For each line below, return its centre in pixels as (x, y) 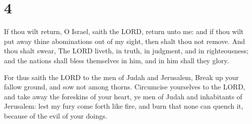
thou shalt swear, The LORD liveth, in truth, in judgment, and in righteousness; (126, 51)
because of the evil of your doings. (56, 115)
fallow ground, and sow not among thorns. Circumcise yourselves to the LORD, (125, 87)
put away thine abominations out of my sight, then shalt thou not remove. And (125, 41)
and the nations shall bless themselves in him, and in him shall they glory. (117, 60)
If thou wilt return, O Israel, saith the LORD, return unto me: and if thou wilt (124, 31)
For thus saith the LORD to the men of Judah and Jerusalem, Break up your (122, 77)
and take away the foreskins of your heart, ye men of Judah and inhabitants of (123, 96)
